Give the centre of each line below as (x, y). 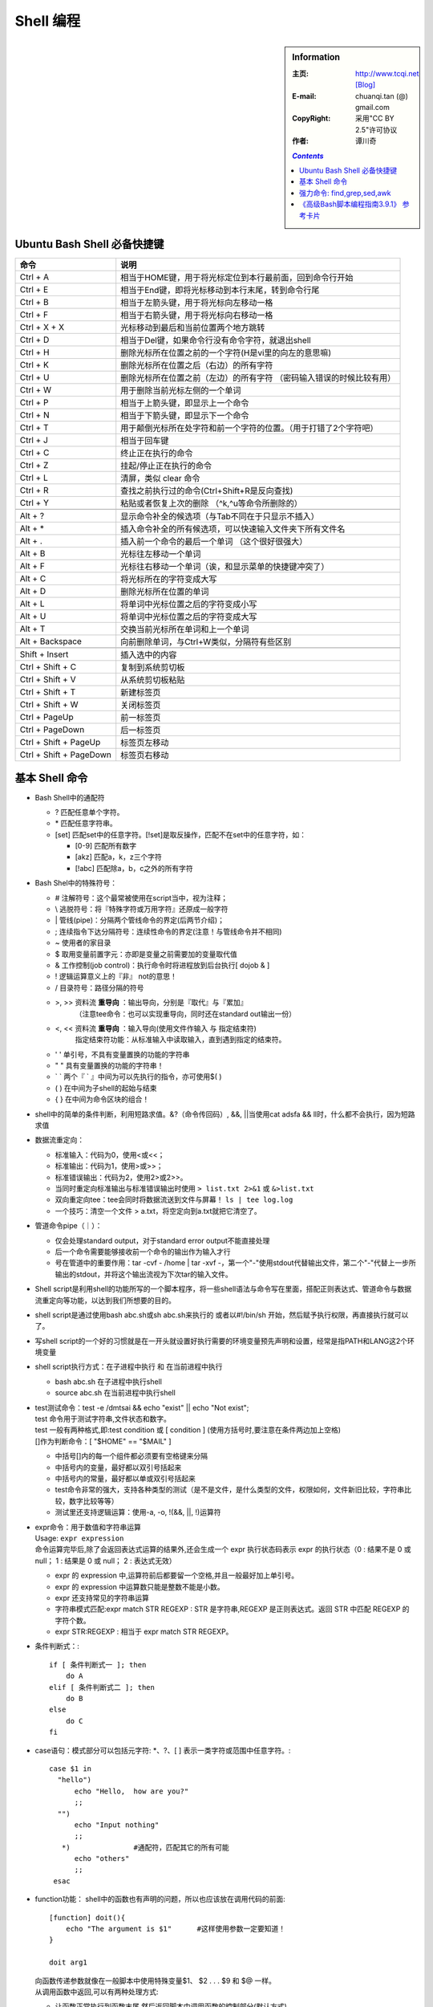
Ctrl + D (34, 340)
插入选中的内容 (149, 654)
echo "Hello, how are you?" (132, 1791)
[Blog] (366, 85)
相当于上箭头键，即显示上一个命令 (185, 403)
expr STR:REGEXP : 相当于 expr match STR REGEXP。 (144, 1632)
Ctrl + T (34, 427)
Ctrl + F (34, 315)
